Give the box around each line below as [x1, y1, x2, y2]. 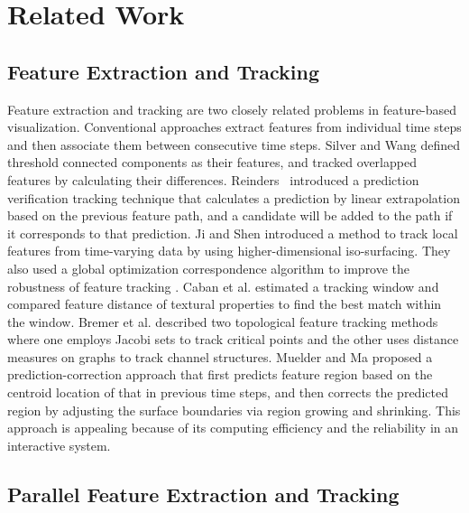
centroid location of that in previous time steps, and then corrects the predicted [7, 383, 448, 402]
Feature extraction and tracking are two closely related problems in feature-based [7, 99, 457, 118]
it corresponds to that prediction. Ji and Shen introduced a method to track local [7, 223, 458, 242]
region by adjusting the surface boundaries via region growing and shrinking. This [7, 400, 461, 419]
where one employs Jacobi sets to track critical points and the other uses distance [7, 330, 459, 349]
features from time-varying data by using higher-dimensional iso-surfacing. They [7, 241, 451, 260]
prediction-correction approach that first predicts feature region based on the [7, 365, 433, 384]
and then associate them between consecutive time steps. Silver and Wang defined [7, 135, 461, 154]
